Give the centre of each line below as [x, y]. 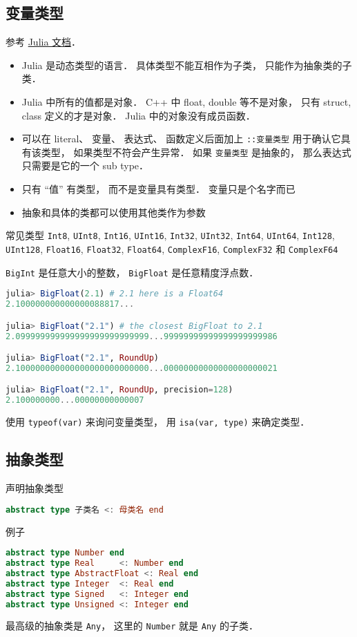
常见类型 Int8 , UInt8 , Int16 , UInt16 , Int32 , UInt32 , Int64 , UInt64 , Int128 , [170, 235]
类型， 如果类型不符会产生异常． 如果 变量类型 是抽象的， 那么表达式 [196, 152]
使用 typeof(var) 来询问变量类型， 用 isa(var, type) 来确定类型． [158, 422]
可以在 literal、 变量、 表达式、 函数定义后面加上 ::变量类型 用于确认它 [181, 139]
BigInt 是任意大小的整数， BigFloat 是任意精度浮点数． [132, 272]
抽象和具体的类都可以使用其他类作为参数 [114, 212]
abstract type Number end [65, 553]
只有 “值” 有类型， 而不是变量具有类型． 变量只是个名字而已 [158, 189]
